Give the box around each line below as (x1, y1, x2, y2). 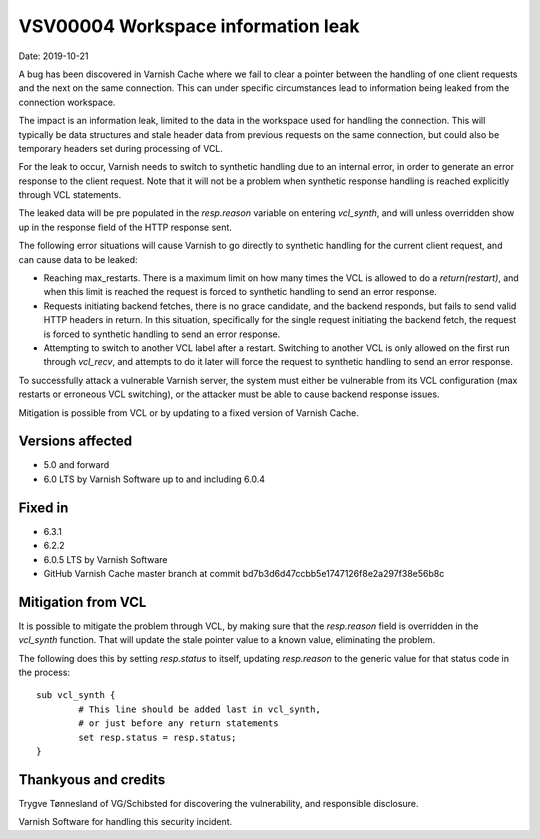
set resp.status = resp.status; (78, 731, 237, 743)
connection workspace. (18, 96, 116, 108)
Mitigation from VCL (18, 593, 147, 610)
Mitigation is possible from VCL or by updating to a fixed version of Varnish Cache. (18, 406, 359, 419)
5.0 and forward (43, 459, 110, 471)
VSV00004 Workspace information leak (18, 15, 360, 37)
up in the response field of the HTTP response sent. (18, 221, 232, 233)
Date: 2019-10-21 (18, 50, 89, 62)
